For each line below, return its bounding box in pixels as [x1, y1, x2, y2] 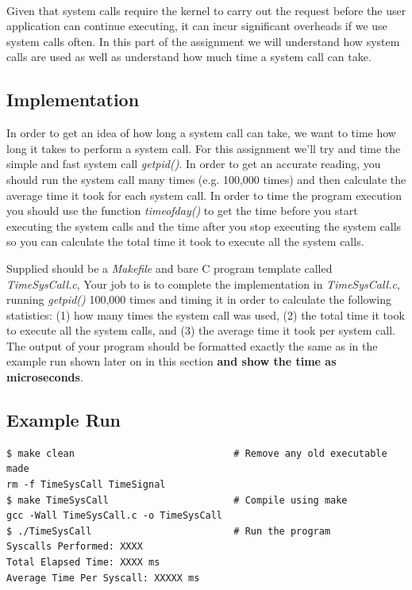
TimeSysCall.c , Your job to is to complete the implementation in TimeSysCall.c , [6, 275, 400, 292]
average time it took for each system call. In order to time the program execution [6, 186, 402, 203]
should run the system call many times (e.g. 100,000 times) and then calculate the [6, 170, 406, 187]
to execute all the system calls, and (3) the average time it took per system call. [6, 322, 395, 339]
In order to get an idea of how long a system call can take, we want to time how [6, 125, 396, 141]
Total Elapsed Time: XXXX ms [6, 557, 160, 569]
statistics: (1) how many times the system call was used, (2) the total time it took [6, 306, 405, 323]
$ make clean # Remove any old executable [6, 447, 387, 459]
